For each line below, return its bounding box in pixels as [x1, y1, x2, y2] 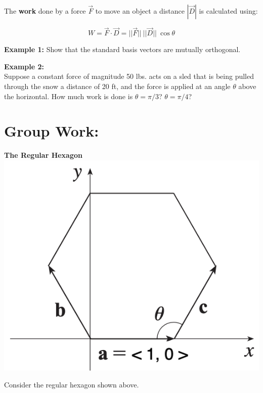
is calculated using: [199, 6, 258, 16]
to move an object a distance [95, 6, 185, 16]
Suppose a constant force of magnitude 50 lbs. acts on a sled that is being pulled [4, 71, 254, 81]
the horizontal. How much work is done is [4, 91, 133, 101]
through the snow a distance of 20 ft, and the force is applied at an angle [4, 81, 231, 91]
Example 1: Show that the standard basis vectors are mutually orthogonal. [4, 44, 241, 55]
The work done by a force [4, 6, 86, 16]
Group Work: [4, 120, 99, 141]
